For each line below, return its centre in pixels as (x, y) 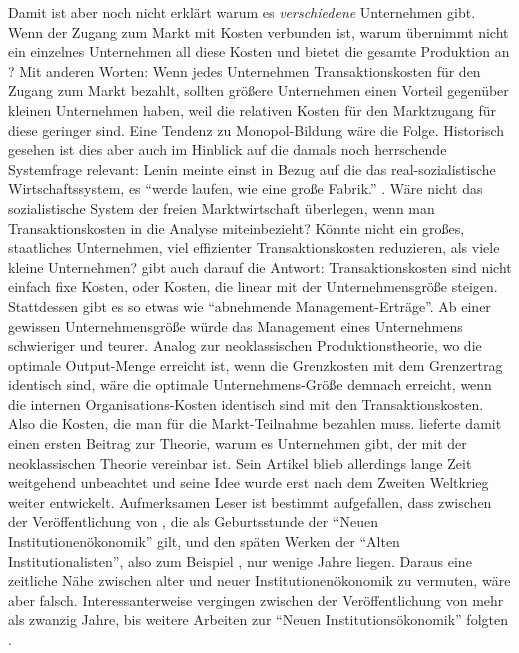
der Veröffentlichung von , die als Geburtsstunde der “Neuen (193, 521)
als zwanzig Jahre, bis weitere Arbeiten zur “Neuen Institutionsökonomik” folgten (258, 619)
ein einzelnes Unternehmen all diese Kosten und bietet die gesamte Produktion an (259, 51)
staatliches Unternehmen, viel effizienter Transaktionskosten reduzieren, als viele (254, 247)
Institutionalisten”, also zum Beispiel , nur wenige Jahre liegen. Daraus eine (240, 560)
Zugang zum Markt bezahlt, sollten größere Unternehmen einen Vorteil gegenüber (258, 90)
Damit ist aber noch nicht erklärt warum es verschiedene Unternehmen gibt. (242, 12)
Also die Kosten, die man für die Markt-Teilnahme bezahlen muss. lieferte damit (255, 423)
